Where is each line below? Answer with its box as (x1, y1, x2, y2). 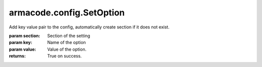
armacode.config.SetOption (9, 7, 125, 18)
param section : (9, 33, 41, 39)
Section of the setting (47, 33, 91, 39)
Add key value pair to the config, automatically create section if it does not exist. (9, 24, 170, 30)
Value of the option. (47, 46, 87, 52)
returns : (9, 53, 26, 59)
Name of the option (47, 40, 86, 45)
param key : (9, 40, 33, 45)
